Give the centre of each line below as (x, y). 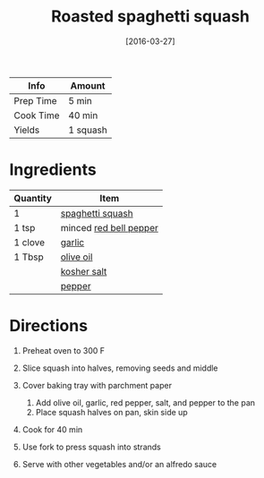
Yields (27, 130)
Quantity (33, 198)
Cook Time (37, 115)
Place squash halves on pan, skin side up (111, 412)
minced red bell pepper (110, 227)
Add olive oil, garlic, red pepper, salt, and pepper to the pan (145, 402)
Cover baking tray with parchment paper (97, 385)
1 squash (88, 130)
